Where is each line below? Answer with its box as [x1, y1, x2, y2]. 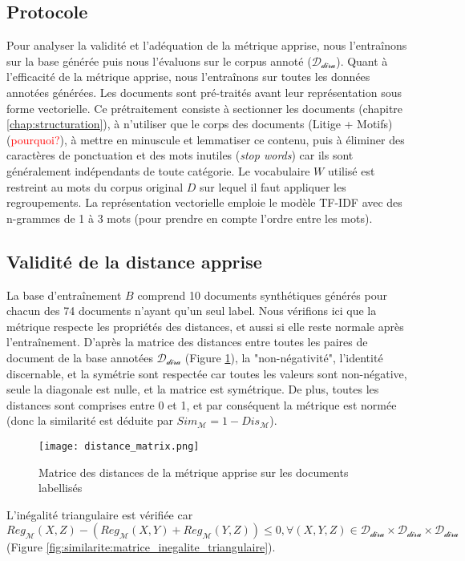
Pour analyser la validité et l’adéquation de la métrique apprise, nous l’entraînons [6, 37, 407, 54]
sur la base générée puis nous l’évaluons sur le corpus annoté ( [6, 52, 312, 69]
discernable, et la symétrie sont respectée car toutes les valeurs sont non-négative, [6, 365, 407, 381]
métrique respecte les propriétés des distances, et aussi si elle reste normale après [6, 317, 404, 334]
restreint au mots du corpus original [6, 178, 184, 195]
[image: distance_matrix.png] [38, 440, 200, 452]
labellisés [38, 479, 83, 496]
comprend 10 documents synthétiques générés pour [137, 286, 387, 303]
